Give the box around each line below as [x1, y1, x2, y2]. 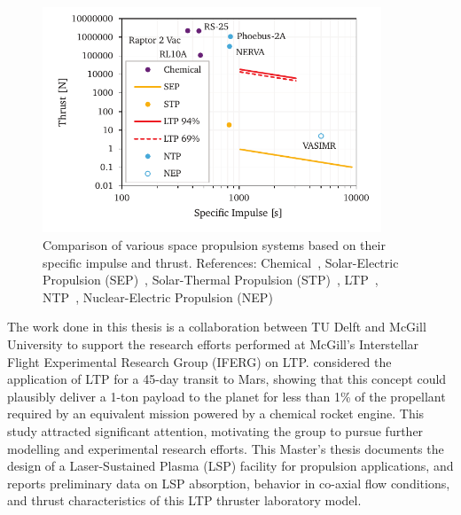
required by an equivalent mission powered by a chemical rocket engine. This [7, 404, 425, 423]
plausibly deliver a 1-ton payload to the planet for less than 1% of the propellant [7, 386, 446, 405]
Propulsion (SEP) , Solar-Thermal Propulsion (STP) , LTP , [43, 270, 379, 289]
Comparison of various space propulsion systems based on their [43, 235, 386, 254]
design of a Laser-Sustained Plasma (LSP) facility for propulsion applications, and [7, 456, 454, 475]
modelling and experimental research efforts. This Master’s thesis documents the [7, 439, 444, 457]
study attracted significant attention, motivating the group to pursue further [7, 421, 424, 440]
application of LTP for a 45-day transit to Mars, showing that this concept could [7, 370, 447, 388]
